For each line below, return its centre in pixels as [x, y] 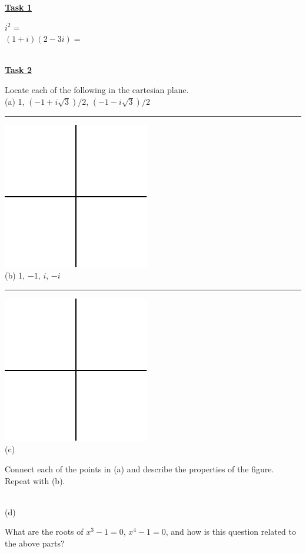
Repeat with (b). [35, 480]
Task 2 [18, 70]
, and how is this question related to [231, 532]
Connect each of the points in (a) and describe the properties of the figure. [139, 468]
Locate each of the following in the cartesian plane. [97, 89]
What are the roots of [44, 532]
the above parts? [35, 543]
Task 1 [18, 7]
